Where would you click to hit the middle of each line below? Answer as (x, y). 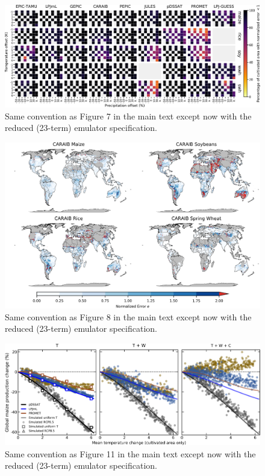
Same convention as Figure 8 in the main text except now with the (128, 316)
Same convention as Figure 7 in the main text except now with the (128, 116)
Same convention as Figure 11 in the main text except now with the (130, 453)
